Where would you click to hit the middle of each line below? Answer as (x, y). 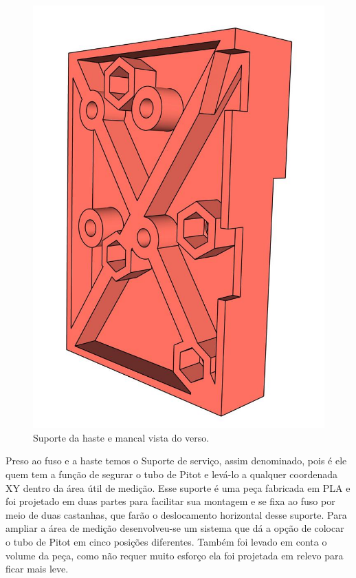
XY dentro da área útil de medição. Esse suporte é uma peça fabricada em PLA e (178, 487)
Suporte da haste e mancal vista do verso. (121, 437)
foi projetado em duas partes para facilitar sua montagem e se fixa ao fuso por (170, 501)
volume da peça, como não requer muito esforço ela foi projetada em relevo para (175, 555)
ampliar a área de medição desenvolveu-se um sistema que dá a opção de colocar (175, 528)
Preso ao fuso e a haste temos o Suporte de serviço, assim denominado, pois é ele (176, 461)
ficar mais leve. (37, 569)
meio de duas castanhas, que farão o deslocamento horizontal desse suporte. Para (176, 514)
